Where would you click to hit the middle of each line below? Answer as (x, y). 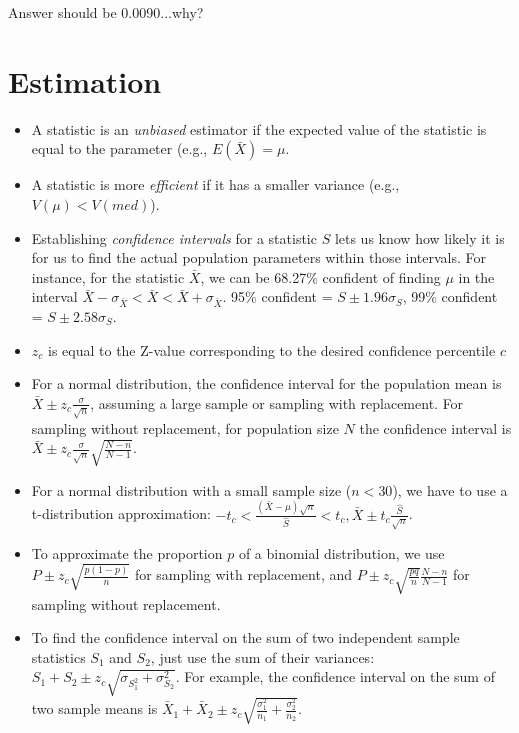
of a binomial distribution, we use (341, 552)
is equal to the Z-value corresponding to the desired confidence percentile (272, 349)
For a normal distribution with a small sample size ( (191, 489)
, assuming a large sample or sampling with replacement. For (277, 402)
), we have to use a (450, 489)
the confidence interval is (435, 427)
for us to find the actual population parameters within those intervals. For (258, 257)
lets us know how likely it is (419, 237)
